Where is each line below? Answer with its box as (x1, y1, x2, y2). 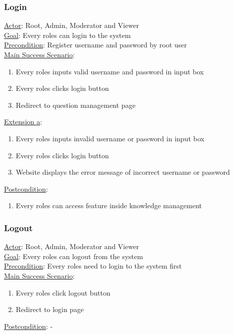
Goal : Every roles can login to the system (4, 29, 131, 40)
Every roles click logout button (15, 287, 110, 298)
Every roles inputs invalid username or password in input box (15, 133, 204, 143)
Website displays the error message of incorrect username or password (15, 167, 230, 177)
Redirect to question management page (15, 99, 135, 110)
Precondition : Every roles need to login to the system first (4, 261, 182, 271)
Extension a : (4, 116, 42, 127)
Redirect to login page (15, 304, 84, 315)
